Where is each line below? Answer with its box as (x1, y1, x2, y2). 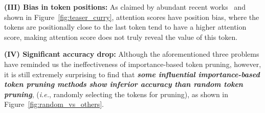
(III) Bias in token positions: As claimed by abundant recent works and (4, 2, 246, 12)
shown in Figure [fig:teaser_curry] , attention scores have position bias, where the (4, 11, 259, 22)
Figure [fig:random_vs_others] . (4, 99, 104, 109)
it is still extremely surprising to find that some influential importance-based (4, 69, 260, 79)
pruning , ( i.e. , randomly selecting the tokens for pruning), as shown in (4, 88, 229, 99)
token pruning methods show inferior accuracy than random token (4, 79, 243, 89)
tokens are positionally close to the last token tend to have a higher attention (4, 21, 247, 32)
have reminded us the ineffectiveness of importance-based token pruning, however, (4, 58, 261, 69)
